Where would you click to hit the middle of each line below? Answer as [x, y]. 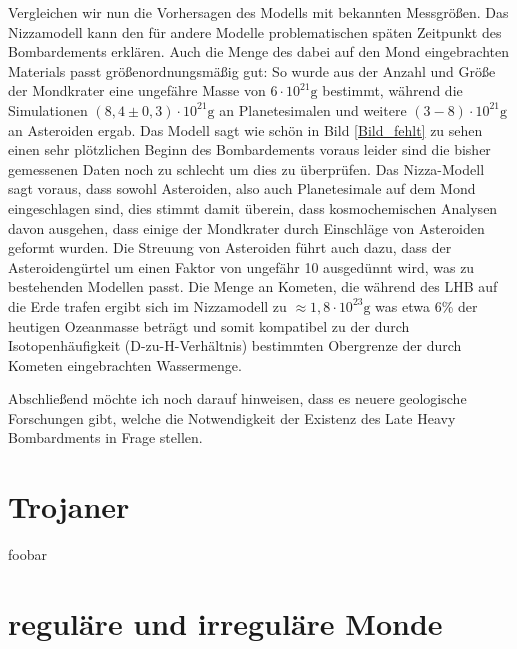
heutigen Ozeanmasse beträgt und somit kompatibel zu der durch [209, 325]
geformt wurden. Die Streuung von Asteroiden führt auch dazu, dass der [230, 247]
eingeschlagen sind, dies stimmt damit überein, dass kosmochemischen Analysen [253, 207]
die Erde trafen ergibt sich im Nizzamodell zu [147, 305]
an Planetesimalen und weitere [313, 109]
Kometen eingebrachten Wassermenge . [125, 364]
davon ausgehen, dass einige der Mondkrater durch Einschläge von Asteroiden [246, 227]
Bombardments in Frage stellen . [105, 437]
